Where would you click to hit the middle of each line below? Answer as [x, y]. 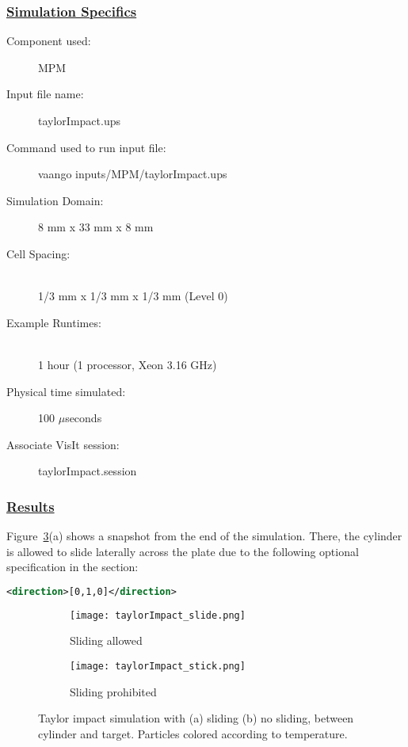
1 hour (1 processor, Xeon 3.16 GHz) [128, 364]
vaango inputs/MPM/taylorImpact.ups [133, 174]
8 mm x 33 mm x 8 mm [96, 227]
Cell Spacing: [38, 253]
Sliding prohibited [113, 691]
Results [31, 506]
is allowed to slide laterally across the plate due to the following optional [183, 551]
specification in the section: [72, 567]
